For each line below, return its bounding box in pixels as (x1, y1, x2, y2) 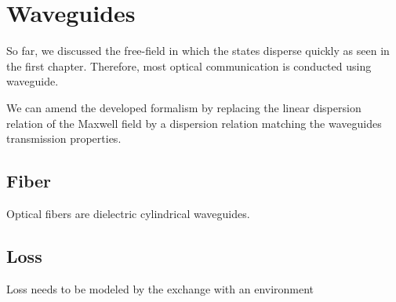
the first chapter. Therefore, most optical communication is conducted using (6, 57, 372, 74)
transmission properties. (6, 130, 122, 147)
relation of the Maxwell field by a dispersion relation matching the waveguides (6, 115, 382, 131)
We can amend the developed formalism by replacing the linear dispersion (6, 99, 361, 115)
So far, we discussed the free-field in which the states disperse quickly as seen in (6, 42, 390, 59)
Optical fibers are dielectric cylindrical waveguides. (6, 205, 250, 221)
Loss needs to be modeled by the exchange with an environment (6, 280, 314, 297)
